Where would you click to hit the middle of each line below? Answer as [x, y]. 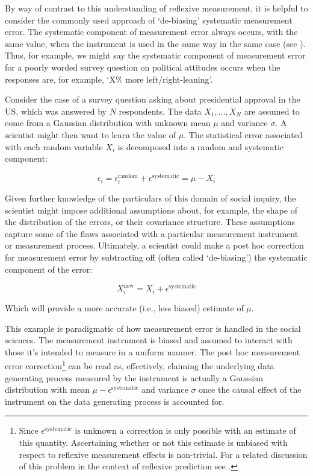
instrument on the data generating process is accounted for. [115, 401]
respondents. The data [160, 111]
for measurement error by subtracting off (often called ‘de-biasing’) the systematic [156, 257]
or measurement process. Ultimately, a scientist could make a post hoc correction [154, 245]
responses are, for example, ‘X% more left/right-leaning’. [109, 79]
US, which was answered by [56, 111]
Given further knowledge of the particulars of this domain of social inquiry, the [150, 198]
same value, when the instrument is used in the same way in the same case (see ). [155, 43]
